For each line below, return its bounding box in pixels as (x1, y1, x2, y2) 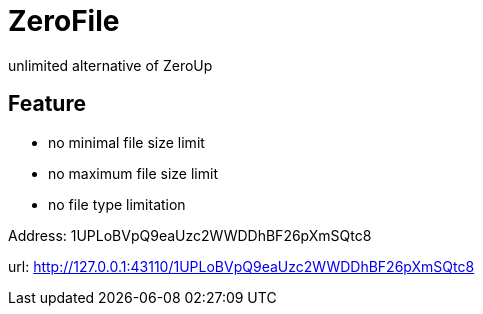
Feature (8, 91, 86, 117)
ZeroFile (8, 4, 120, 38)
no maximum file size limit (48, 164, 218, 182)
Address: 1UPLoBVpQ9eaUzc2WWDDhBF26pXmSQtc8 (8, 226, 372, 244)
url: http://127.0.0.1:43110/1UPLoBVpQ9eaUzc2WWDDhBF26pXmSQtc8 (8, 257, 475, 275)
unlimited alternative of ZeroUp (8, 56, 213, 74)
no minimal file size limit (48, 133, 205, 151)
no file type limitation (48, 195, 186, 213)
